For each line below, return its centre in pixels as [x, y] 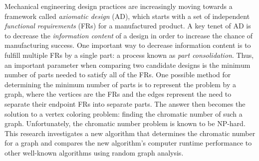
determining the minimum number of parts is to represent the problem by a [121, 84]
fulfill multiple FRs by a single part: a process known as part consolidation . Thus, [129, 55]
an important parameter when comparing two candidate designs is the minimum [128, 65]
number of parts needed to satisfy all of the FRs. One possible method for [118, 75]
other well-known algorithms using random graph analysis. [94, 152]
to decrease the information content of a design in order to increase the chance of [129, 35]
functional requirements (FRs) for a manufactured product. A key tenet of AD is [128, 26]
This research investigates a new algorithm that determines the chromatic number [130, 133]
